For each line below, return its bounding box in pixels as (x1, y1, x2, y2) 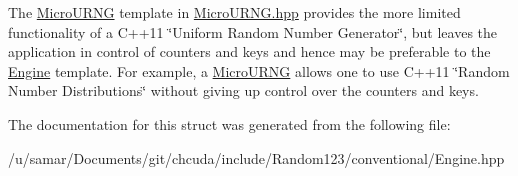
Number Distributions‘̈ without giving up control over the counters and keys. (8, 80, 479, 101)
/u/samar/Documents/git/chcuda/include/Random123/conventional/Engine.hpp (8, 147, 505, 168)
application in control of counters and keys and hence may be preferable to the (8, 41, 491, 62)
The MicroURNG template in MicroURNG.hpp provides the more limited (8, 2, 461, 22)
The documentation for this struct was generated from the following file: (8, 113, 451, 134)
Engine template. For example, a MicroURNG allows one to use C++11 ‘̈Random (8, 60, 510, 81)
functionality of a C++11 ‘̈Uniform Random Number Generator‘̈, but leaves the (8, 21, 498, 42)
